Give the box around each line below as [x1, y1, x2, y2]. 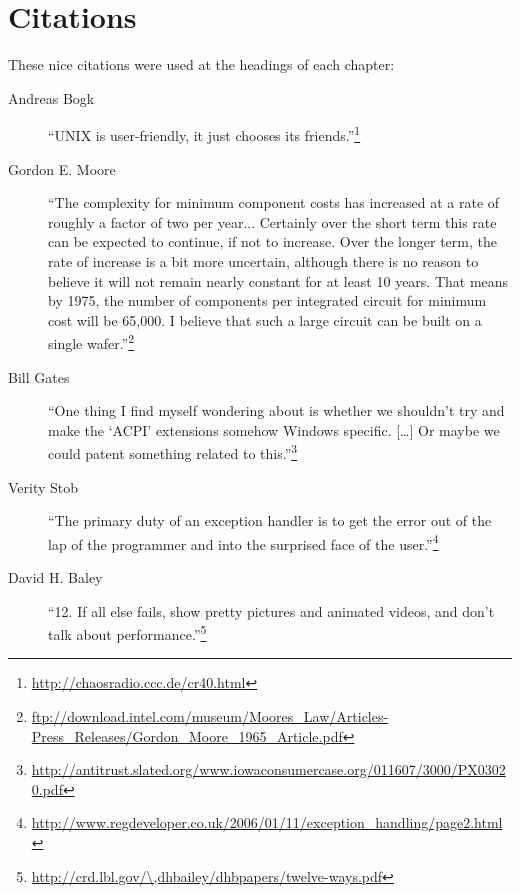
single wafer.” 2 [48, 330, 135, 353]
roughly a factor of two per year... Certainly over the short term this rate [48, 211, 497, 232]
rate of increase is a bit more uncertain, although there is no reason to [48, 250, 479, 271]
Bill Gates [8, 366, 70, 387]
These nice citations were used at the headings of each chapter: [8, 54, 395, 75]
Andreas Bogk [8, 87, 95, 108]
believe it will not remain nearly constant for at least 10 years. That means [48, 270, 509, 291]
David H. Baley [8, 567, 103, 588]
